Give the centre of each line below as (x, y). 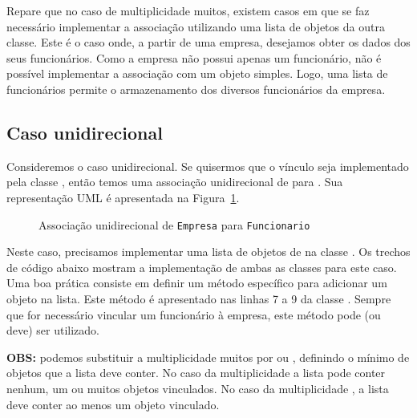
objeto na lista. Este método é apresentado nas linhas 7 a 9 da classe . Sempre (199, 298)
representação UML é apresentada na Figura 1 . (123, 197)
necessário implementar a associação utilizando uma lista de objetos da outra (196, 26)
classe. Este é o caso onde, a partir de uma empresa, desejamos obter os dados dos (208, 42)
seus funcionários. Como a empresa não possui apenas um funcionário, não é (194, 57)
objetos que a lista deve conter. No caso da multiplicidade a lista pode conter (196, 373)
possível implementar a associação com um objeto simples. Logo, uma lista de (197, 73)
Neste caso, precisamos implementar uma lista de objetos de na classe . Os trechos (208, 252)
